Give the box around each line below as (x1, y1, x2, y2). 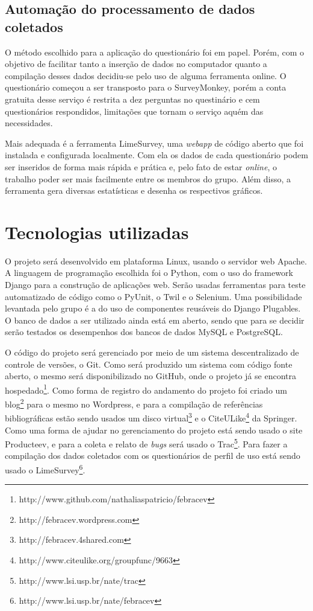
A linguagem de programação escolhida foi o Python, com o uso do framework (5, 266, 293, 279)
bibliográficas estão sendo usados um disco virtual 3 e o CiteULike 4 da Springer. (5, 410, 297, 424)
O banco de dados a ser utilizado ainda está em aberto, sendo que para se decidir (5, 313, 305, 326)
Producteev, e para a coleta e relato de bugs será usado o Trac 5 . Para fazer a (5, 436, 288, 450)
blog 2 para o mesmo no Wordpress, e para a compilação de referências (5, 396, 263, 410)
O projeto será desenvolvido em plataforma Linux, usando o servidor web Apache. (5, 254, 307, 267)
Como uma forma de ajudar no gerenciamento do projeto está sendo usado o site (5, 423, 303, 436)
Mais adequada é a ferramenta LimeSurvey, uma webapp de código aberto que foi (5, 136, 304, 149)
